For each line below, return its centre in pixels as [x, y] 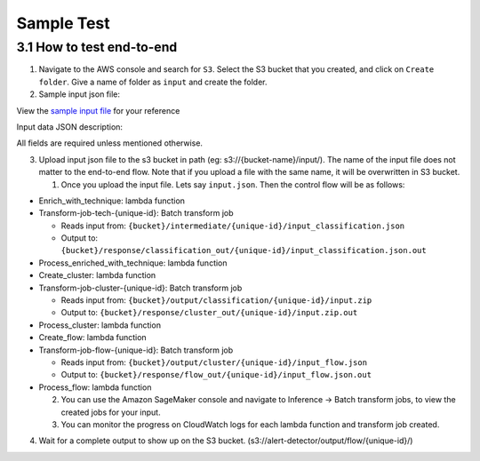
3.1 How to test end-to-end [97, 47]
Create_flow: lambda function [92, 338]
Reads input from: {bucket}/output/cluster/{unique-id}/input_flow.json [214, 362]
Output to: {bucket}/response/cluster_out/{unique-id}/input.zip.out [209, 313]
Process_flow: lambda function [95, 387]
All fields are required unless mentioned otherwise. [110, 143]
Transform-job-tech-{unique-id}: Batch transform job [136, 213]
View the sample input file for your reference [98, 110]
